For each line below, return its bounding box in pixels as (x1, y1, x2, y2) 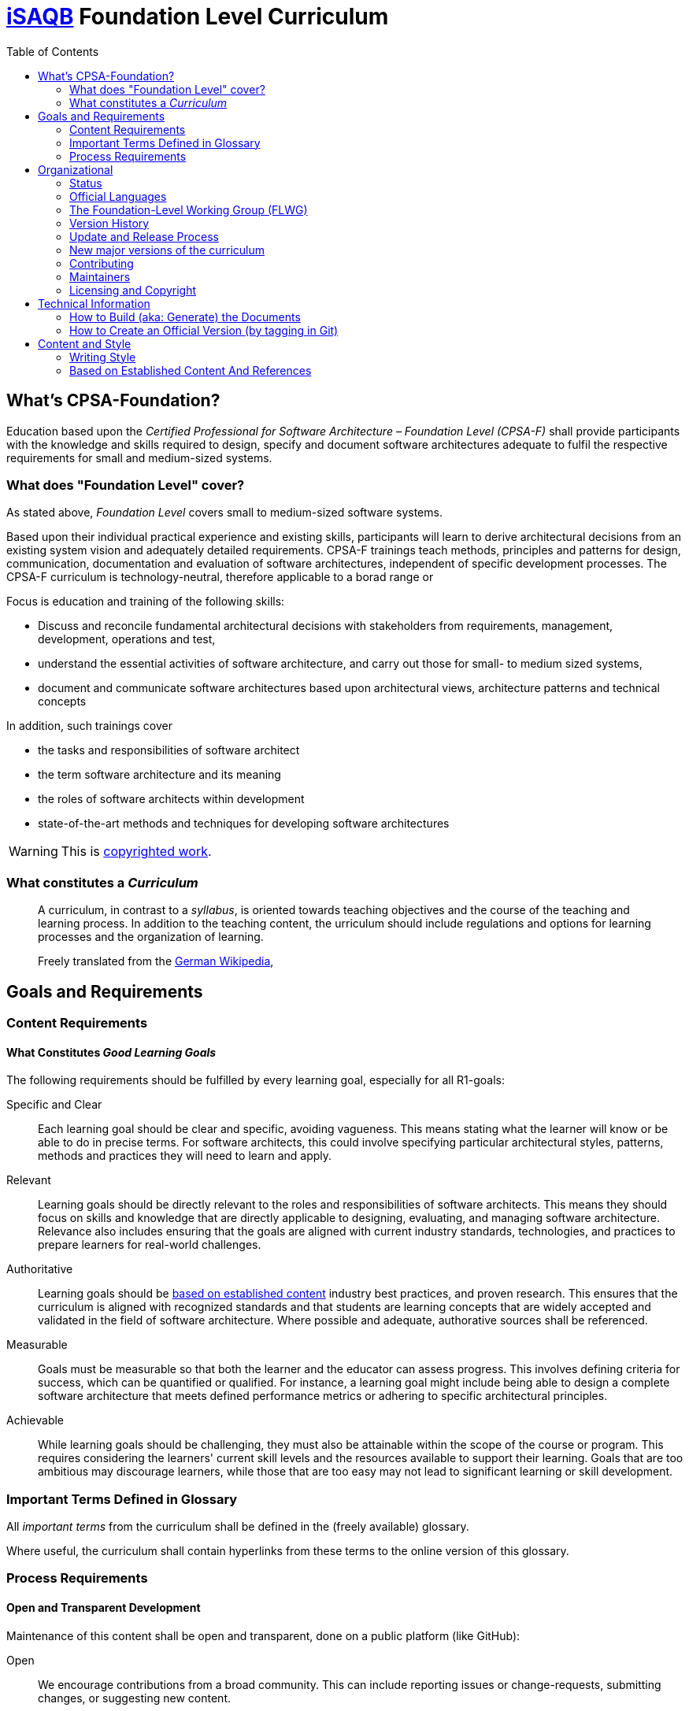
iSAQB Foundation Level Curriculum (6, 3, 389, 30)
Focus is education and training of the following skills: (6, 594, 285, 609)
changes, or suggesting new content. (38, 1691, 232, 1705)
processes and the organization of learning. (38, 930, 264, 944)
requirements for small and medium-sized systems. (6, 450, 272, 465)
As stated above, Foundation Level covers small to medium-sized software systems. (6, 506, 443, 520)
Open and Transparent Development (6, 1600, 201, 1614)
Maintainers (69, 269, 131, 283)
